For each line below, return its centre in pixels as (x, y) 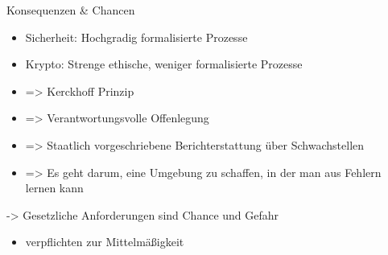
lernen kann (54, 188)
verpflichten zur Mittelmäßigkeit (105, 242)
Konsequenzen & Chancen (71, 10)
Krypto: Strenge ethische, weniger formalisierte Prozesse (164, 64)
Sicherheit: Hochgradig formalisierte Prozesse (136, 37)
